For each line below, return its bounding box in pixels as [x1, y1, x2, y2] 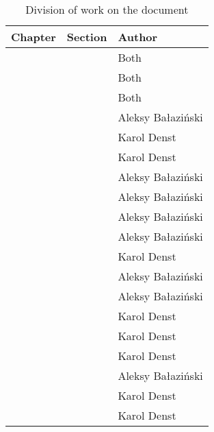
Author [118, 29, 158, 45]
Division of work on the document [25, 1, 189, 17]
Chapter [11, 29, 56, 45]
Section [66, 29, 107, 45]
